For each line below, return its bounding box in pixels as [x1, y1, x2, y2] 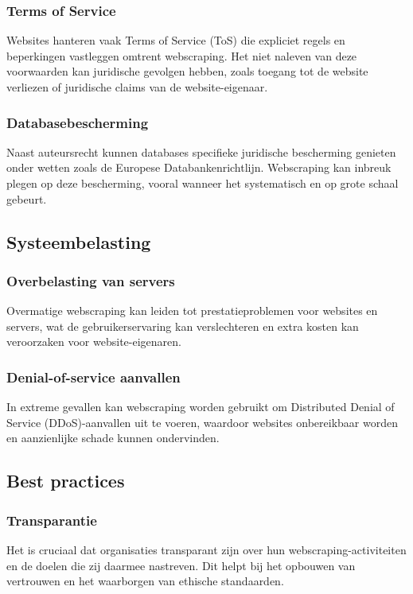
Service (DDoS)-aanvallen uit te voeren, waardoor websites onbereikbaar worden [6, 413, 398, 430]
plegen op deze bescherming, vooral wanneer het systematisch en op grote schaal [6, 175, 399, 191]
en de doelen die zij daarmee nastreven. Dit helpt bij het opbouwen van [6, 557, 356, 573]
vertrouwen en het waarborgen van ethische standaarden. [6, 573, 284, 589]
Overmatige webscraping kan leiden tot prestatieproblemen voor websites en [6, 302, 378, 319]
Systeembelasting [6, 229, 151, 254]
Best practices [6, 468, 125, 493]
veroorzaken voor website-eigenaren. [6, 333, 181, 350]
